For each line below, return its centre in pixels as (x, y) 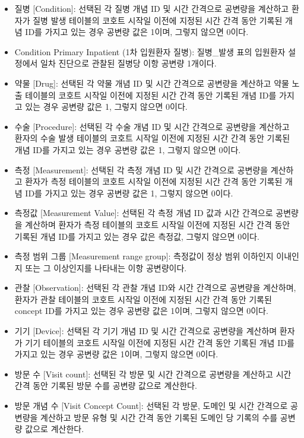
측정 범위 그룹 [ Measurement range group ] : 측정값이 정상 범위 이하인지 (144, 256)
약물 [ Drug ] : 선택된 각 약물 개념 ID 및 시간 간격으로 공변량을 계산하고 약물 (152, 83)
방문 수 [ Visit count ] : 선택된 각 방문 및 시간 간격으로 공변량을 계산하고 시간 (153, 374)
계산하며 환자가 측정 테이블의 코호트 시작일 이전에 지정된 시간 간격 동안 (158, 224)
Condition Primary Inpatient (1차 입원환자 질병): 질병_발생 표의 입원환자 (150, 51)
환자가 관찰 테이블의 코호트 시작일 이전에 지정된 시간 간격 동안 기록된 (143, 299)
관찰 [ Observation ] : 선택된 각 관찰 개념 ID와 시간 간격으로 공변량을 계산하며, (155, 288)
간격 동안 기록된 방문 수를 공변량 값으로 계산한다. (106, 385)
